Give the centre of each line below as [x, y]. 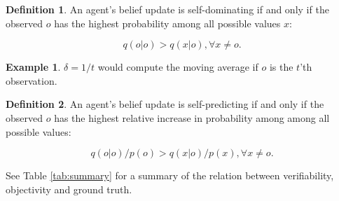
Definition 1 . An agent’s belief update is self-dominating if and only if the [167, 9]
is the [281, 67]
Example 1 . [33, 67]
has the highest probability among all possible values [167, 23]
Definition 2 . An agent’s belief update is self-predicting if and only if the [165, 104]
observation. [32, 80]
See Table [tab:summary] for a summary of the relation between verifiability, [170, 175]
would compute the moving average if [178, 67]
